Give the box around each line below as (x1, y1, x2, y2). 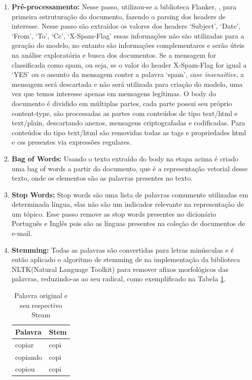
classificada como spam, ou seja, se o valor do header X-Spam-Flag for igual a (11, 59, 247, 70)
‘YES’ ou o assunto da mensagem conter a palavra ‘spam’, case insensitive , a (11, 69, 244, 79)
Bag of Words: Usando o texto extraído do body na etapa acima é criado (11, 153, 239, 163)
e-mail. (11, 228, 33, 238)
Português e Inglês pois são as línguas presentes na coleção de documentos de (11, 218, 245, 228)
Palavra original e (14, 290, 68, 301)
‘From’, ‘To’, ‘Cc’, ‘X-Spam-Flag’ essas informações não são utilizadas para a (11, 30, 244, 40)
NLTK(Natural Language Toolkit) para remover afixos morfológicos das (11, 264, 228, 274)
